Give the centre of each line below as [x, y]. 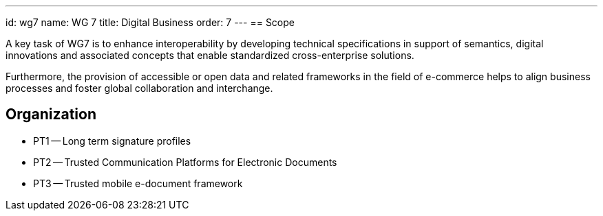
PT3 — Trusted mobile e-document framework [138, 183]
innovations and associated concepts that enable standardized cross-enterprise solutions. [210, 55]
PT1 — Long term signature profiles [112, 141]
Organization [51, 115]
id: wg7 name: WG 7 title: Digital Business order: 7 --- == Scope [150, 22]
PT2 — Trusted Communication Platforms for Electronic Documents [185, 162]
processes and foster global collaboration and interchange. [139, 88]
